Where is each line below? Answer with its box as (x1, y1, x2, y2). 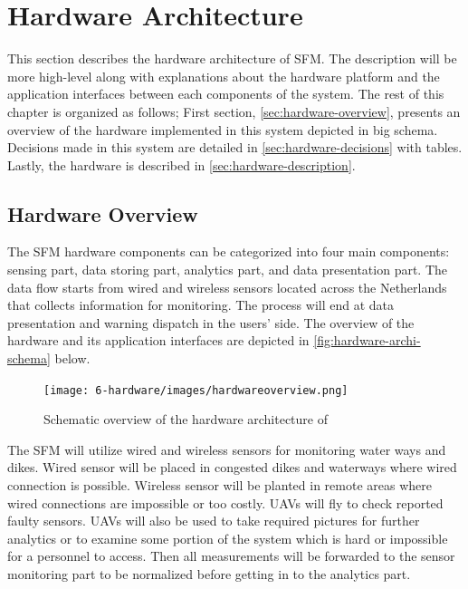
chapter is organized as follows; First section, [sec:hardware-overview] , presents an (7, 101, 461, 121)
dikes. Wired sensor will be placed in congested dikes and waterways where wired (7, 458, 457, 477)
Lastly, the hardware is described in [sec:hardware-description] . (7, 155, 356, 174)
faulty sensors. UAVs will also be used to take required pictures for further (7, 511, 420, 530)
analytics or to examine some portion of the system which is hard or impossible (7, 528, 448, 547)
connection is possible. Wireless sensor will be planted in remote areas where (7, 476, 432, 495)
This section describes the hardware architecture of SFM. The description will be (7, 49, 457, 68)
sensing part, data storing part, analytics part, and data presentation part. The (7, 260, 448, 279)
